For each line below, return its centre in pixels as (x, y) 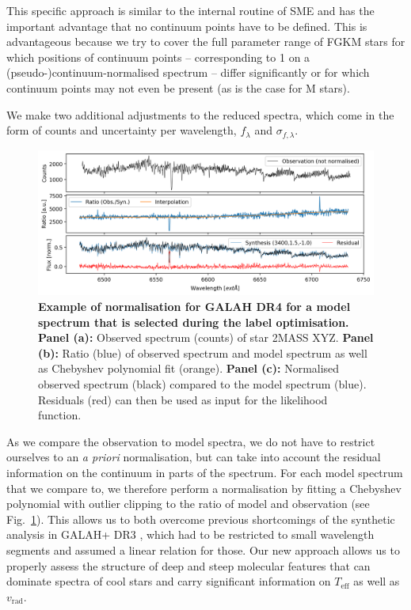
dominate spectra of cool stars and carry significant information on (169, 581)
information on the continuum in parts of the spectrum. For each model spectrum (205, 472)
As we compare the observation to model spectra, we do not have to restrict (191, 441)
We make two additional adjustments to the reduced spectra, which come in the (200, 114)
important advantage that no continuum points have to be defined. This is (187, 26)
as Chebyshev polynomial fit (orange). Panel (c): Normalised (189, 368)
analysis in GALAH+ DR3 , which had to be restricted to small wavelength (190, 534)
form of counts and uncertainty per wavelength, (122, 130)
